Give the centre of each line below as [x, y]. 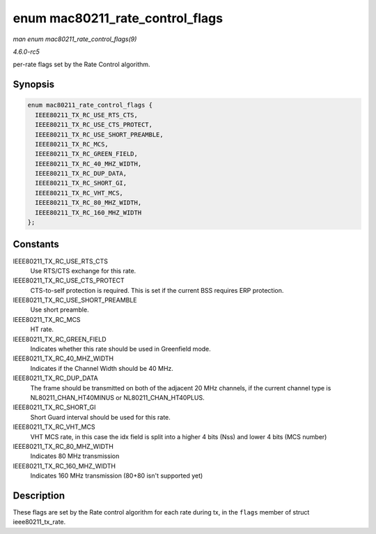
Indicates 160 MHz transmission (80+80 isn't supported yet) [117, 476]
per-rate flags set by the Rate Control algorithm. [81, 64]
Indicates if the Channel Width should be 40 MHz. [102, 368]
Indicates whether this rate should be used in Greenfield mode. [121, 349]
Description [39, 495]
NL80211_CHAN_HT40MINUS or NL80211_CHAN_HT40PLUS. [117, 397]
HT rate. [42, 329]
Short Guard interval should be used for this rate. [100, 417]
